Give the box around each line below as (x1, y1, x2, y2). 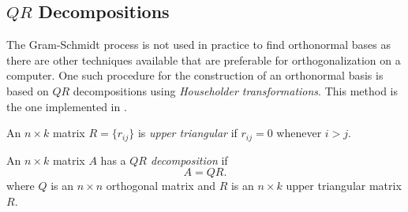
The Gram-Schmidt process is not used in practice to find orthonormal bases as (6, 36, 391, 53)
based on (6, 82, 49, 99)
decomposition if (150, 151, 228, 168)
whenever (276, 125, 322, 141)
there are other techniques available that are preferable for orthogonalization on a (6, 51, 401, 68)
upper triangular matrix (286, 177, 402, 194)
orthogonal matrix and (106, 177, 215, 194)
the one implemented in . (6, 98, 127, 114)
